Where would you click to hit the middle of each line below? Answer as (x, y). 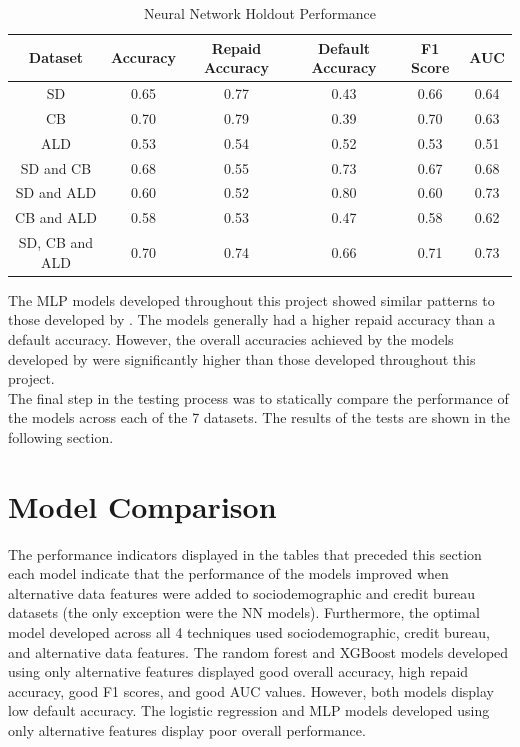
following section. (61, 436)
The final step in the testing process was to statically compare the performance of (258, 397)
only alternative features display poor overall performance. (187, 730)
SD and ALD (56, 192)
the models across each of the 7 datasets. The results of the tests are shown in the (259, 417)
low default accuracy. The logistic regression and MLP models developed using (249, 710)
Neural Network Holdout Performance (260, 13)
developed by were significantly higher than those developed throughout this (242, 358)
